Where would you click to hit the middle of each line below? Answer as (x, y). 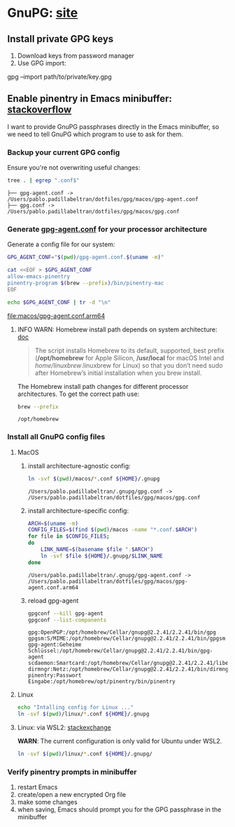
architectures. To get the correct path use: (78, 394)
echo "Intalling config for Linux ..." (76, 708)
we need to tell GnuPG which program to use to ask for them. (95, 134)
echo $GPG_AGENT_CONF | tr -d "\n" (59, 302)
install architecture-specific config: (78, 510)
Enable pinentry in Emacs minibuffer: (90, 99)
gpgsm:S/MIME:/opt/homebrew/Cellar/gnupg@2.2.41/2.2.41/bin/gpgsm (127, 639)
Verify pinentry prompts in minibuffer (72, 772)
